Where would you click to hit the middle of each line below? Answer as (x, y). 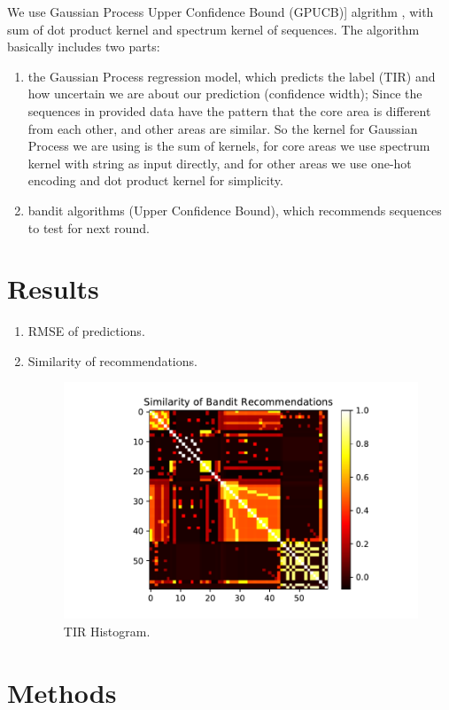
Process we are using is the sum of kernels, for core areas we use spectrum (229, 146)
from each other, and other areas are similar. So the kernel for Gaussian (223, 128)
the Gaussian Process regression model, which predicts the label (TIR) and (232, 76)
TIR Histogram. (107, 631)
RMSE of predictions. (86, 331)
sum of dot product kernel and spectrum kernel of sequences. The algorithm (213, 29)
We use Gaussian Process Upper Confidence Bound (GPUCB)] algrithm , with (221, 12)
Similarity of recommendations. (112, 360)
